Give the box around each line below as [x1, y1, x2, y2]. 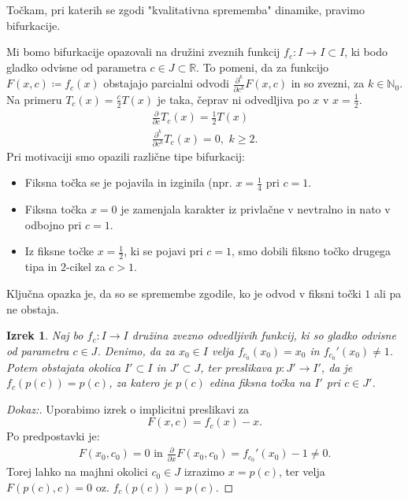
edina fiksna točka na [209, 374, 311, 391]
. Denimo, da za [97, 342, 175, 358]
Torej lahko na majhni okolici [6, 463, 148, 480]
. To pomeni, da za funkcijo [196, 58, 329, 75]
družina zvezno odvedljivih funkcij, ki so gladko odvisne [132, 327, 396, 343]
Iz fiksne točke [24, 243, 94, 259]
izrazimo [184, 463, 225, 480]
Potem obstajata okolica [6, 358, 121, 375]
